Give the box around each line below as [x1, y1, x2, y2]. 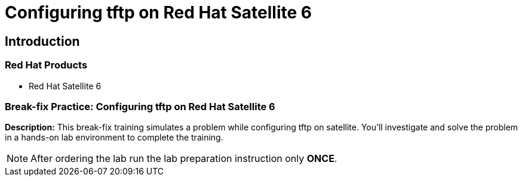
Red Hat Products [5, 59, 88, 71]
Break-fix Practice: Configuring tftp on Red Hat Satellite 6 [5, 100, 275, 113]
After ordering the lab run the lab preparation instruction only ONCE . [30, 152, 337, 165]
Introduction [5, 33, 80, 49]
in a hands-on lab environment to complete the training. [5, 132, 223, 143]
